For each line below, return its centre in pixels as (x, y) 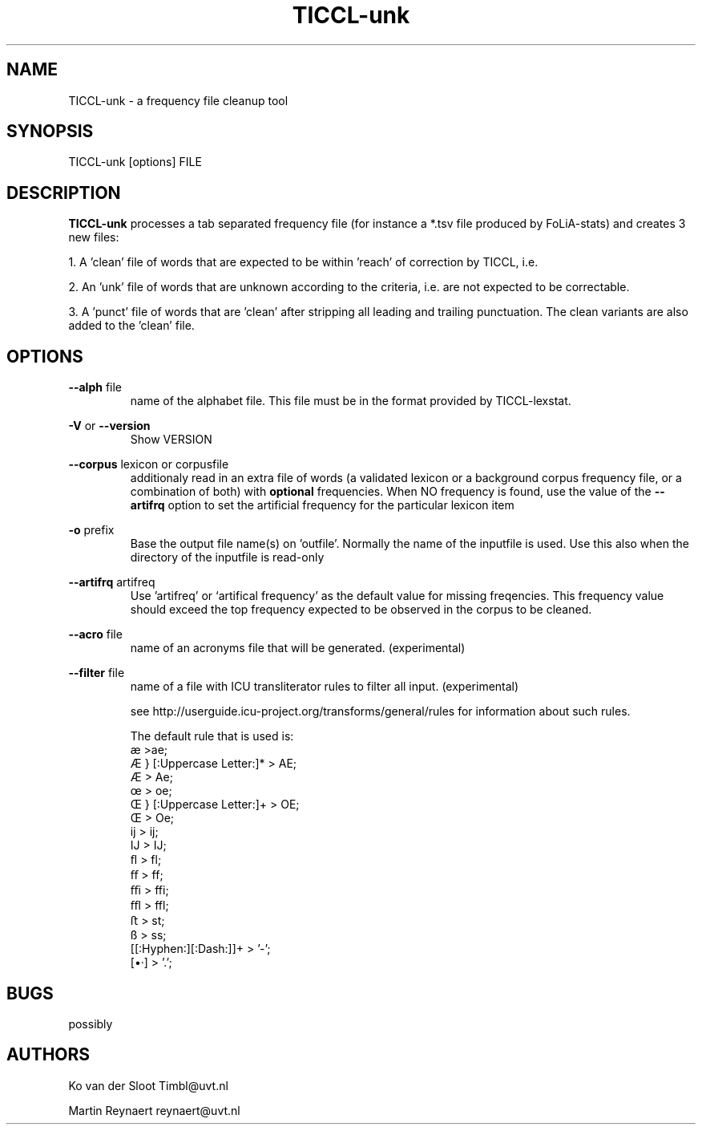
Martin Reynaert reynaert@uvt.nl (154, 1110)
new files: (94, 237)
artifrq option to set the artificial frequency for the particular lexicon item (322, 505)
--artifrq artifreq (112, 582)
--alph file (95, 387)
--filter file (97, 673)
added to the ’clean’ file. (131, 326)
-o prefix (91, 530)
